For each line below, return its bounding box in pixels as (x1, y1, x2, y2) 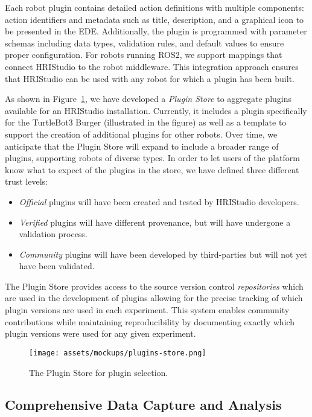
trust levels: (5, 175, 48, 188)
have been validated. (19, 259, 95, 272)
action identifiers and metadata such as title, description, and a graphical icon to (5, 13, 304, 25)
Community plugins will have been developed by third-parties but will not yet (19, 247, 307, 260)
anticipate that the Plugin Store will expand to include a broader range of (5, 139, 279, 152)
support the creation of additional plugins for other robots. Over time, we (5, 127, 278, 140)
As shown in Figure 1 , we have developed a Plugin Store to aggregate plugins (5, 92, 292, 105)
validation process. (19, 228, 88, 240)
